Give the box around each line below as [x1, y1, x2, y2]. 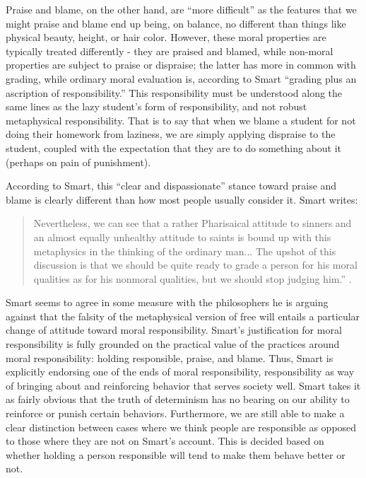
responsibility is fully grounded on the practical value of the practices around [6, 337, 340, 351]
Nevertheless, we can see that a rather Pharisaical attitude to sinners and [33, 216, 352, 231]
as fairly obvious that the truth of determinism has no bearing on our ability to [6, 392, 350, 407]
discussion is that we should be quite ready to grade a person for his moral [33, 257, 358, 272]
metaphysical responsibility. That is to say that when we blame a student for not [6, 112, 356, 127]
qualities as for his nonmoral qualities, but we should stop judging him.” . [33, 271, 352, 286]
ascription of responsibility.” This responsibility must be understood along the [6, 85, 343, 100]
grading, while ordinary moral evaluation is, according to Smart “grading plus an [6, 71, 357, 86]
